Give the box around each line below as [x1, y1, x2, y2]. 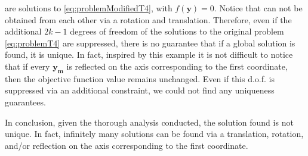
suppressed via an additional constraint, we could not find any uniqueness [5, 84, 275, 96]
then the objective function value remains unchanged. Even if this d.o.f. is [5, 72, 275, 85]
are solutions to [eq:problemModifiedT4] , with [5, 2, 173, 14]
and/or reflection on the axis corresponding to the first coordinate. [5, 139, 248, 151]
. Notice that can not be [214, 2, 303, 14]
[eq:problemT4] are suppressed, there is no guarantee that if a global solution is [5, 36, 295, 49]
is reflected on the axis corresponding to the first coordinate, [66, 60, 288, 72]
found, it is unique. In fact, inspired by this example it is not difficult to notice [5, 48, 293, 61]
